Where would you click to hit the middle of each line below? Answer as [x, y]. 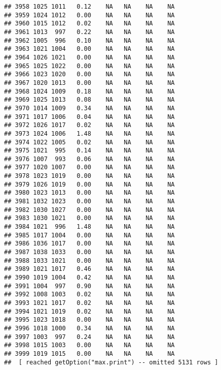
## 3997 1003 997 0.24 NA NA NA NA [89, 337]
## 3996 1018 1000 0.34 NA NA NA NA [89, 328]
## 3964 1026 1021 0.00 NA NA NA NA [89, 57]
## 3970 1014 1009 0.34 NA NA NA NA [89, 108]
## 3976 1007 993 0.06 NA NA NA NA [89, 159]
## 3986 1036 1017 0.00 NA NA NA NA [89, 244]
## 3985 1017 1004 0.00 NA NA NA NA [89, 235]
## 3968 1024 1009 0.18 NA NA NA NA [89, 91]
